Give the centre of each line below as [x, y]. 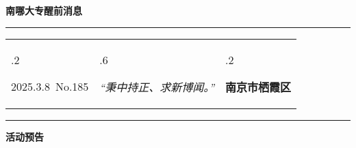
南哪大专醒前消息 [44, 10]
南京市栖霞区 [258, 87]
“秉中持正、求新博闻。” [157, 87]
